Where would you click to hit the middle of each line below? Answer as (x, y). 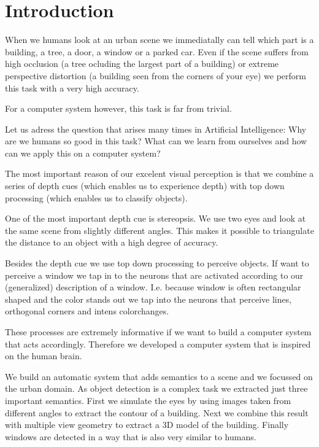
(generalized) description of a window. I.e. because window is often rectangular (153, 287)
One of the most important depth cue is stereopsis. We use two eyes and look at (156, 218)
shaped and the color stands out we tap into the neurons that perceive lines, (148, 299)
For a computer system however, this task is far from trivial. (118, 108)
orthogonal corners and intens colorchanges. (87, 311)
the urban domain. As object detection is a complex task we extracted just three (156, 388)
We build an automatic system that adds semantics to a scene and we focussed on (159, 376)
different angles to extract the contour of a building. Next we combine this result (157, 412)
